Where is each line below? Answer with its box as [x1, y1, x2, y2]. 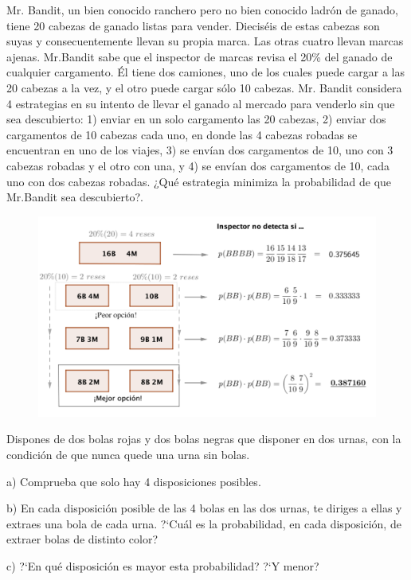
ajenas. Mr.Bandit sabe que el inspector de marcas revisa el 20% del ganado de [6, 48, 393, 64]
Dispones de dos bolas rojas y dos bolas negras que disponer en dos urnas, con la [6, 430, 401, 447]
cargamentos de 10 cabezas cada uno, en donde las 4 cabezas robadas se [6, 126, 358, 142]
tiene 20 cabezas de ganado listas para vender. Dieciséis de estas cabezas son [6, 17, 380, 33]
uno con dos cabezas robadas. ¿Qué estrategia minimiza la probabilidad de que [6, 173, 392, 189]
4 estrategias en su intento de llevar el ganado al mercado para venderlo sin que [6, 95, 395, 111]
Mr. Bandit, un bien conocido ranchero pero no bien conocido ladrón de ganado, [6, 2, 399, 18]
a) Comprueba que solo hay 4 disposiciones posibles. [6, 473, 261, 489]
